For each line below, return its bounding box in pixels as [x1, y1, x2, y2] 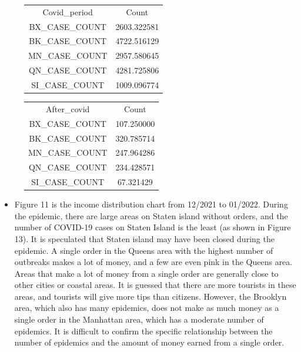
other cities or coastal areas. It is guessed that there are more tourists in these [14, 279, 296, 291]
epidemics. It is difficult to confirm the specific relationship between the [14, 324, 273, 337]
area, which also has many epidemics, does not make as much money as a [14, 301, 279, 314]
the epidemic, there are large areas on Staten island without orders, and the [14, 209, 288, 222]
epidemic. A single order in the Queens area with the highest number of [14, 244, 273, 256]
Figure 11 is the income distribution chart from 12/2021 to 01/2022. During [14, 198, 288, 210]
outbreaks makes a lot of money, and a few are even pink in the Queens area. [14, 256, 293, 268]
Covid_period [42, 5, 93, 18]
